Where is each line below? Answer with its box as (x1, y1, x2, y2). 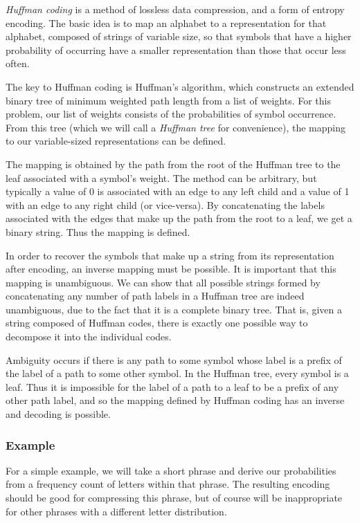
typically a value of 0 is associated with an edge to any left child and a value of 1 (6, 184, 350, 199)
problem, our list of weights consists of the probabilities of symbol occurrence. (6, 107, 336, 121)
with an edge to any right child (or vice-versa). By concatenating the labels (6, 197, 325, 212)
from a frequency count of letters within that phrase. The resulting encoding (6, 477, 330, 491)
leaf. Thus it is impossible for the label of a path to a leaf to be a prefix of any (6, 379, 339, 394)
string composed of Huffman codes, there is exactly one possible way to (6, 315, 308, 330)
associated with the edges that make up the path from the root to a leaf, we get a (6, 211, 352, 226)
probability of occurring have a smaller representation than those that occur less (6, 42, 346, 57)
